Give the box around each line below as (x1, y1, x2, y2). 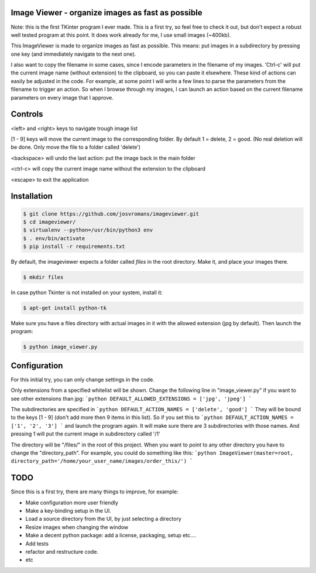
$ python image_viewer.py (23, 343, 98, 350)
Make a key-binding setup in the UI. (25, 507, 111, 514)
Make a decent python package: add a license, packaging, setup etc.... (25, 532, 197, 539)
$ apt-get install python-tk (23, 305, 107, 311)
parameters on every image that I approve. (11, 94, 114, 101)
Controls (11, 109, 43, 120)
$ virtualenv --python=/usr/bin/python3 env (23, 227, 153, 234)
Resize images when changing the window (25, 523, 129, 530)
